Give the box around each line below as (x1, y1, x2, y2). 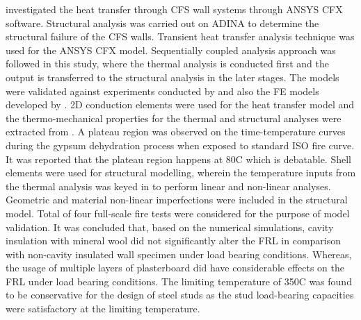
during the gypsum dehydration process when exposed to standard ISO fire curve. (6, 137, 355, 152)
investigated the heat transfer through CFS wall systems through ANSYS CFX (6, 2, 343, 16)
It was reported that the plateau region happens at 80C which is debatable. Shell (6, 151, 351, 166)
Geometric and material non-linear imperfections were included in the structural (6, 192, 348, 207)
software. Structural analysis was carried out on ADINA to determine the (6, 15, 319, 30)
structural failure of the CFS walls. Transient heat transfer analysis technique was (6, 29, 355, 44)
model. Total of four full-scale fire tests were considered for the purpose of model (6, 205, 350, 220)
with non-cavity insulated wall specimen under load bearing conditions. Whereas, (6, 246, 352, 261)
